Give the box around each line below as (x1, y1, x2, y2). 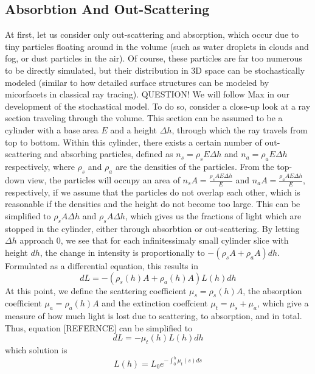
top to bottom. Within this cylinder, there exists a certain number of (5, 135, 262, 148)
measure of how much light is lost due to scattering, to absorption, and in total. (5, 309, 302, 322)
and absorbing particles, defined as (44, 147, 173, 160)
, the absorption (243, 284, 302, 297)
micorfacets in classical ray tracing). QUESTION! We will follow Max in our (5, 88, 290, 101)
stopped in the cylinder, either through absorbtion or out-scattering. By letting (5, 222, 300, 235)
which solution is (5, 344, 67, 356)
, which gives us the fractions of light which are (125, 210, 302, 222)
